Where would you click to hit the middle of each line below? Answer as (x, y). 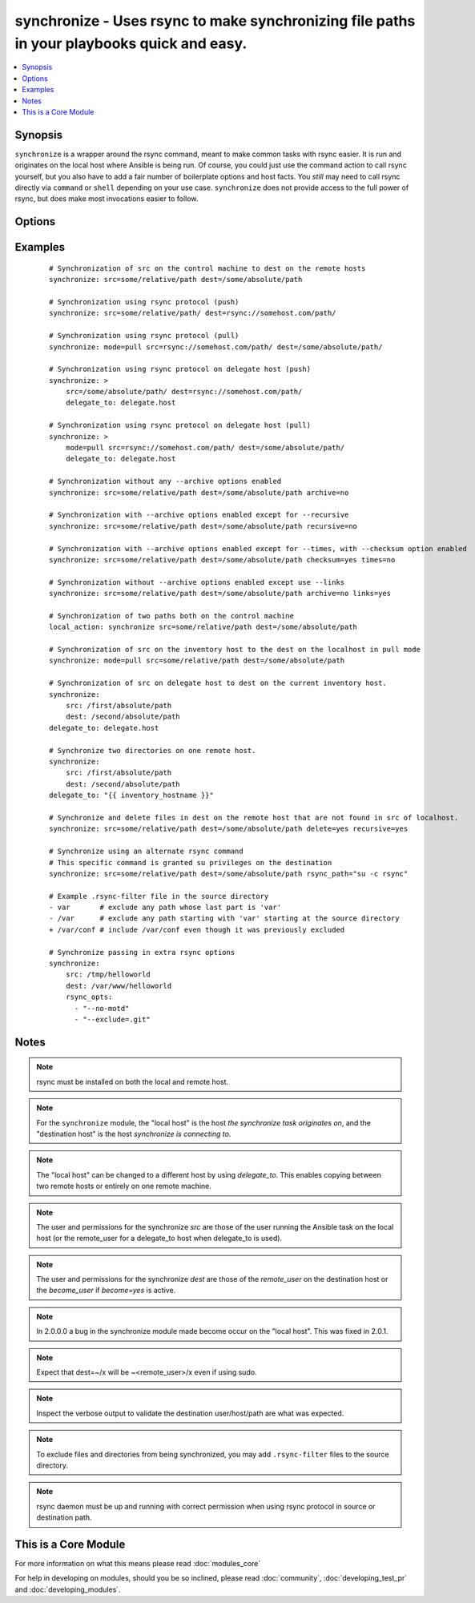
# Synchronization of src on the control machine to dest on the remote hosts (207, 268)
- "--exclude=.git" (113, 1019)
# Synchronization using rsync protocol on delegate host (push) (180, 369)
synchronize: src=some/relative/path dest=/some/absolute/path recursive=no (203, 526)
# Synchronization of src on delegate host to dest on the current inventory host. (218, 683)
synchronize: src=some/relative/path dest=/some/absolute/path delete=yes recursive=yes (229, 829)
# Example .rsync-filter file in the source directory (159, 896)
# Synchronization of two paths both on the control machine (171, 616)
